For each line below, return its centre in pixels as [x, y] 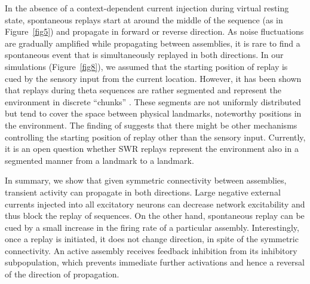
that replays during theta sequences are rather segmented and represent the [143, 90]
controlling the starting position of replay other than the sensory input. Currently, [155, 137]
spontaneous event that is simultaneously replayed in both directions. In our [144, 55]
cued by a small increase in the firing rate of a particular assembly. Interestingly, [152, 227]
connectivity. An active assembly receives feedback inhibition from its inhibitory [151, 250]
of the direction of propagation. [62, 274]
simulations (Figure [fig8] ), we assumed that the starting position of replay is [146, 66]
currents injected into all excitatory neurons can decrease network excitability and [155, 204]
